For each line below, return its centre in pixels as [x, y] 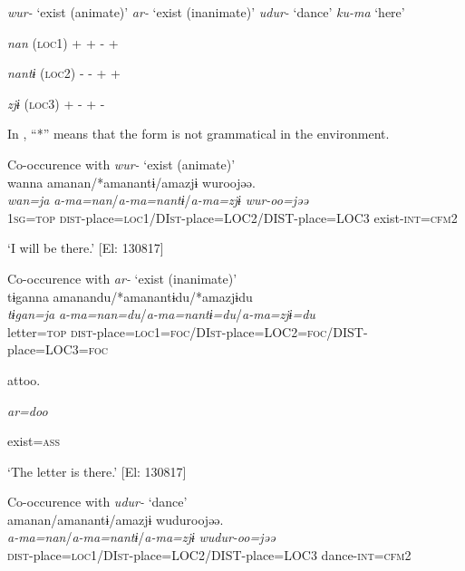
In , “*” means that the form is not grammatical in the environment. [199, 134]
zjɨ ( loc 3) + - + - [56, 103]
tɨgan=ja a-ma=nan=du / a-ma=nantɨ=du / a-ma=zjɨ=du [161, 314]
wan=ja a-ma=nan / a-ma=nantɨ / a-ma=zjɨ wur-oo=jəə [158, 200]
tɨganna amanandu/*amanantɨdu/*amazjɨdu [130, 296]
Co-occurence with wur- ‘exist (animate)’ [121, 164]
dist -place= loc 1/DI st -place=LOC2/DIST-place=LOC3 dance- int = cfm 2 [209, 555]
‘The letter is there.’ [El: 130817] [97, 471]
